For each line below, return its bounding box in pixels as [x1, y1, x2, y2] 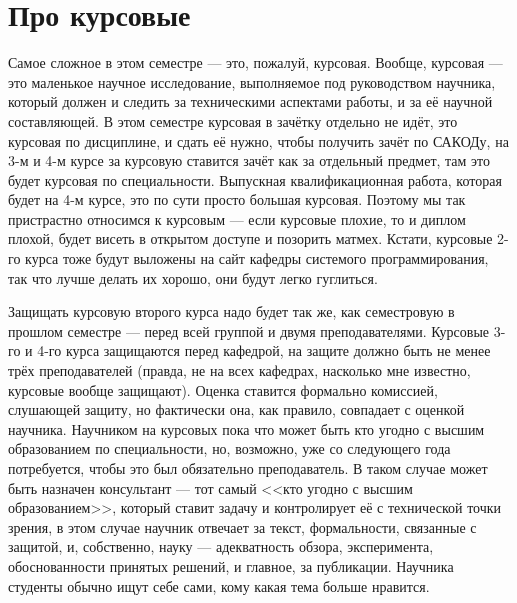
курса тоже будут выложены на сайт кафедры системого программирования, [25, 248, 489, 269]
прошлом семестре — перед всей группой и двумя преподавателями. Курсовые [8, 320, 490, 341]
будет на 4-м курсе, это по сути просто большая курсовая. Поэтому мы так [8, 189, 466, 210]
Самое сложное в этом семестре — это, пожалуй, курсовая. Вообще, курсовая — [8, 52, 503, 73]
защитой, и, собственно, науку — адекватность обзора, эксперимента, [8, 536, 434, 557]
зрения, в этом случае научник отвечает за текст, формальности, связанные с [8, 516, 477, 537]
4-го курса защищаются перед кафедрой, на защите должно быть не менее [37, 340, 491, 361]
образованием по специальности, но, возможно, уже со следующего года [8, 438, 451, 459]
